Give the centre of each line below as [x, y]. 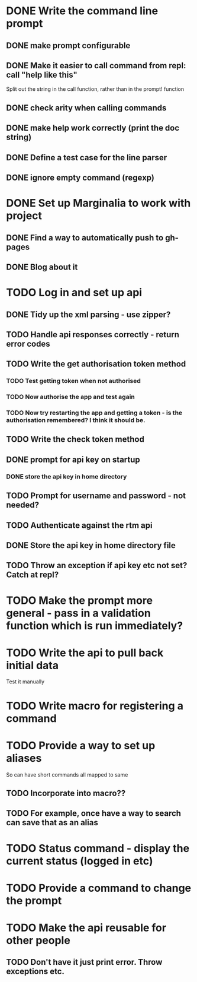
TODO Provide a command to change [99, 888]
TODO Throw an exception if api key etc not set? [97, 566]
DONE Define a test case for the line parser [87, 158]
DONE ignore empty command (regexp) [80, 177]
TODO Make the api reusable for [86, 928]
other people [38, 940]
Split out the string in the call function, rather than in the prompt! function [95, 89]
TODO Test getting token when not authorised [73, 381]
